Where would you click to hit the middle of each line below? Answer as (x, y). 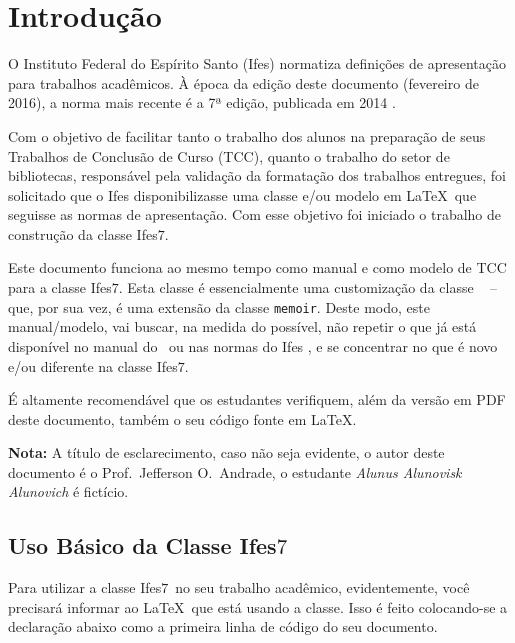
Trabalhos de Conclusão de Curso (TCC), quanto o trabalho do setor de (229, 155)
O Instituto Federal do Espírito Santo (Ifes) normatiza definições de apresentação (257, 63)
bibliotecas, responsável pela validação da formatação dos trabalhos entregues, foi (257, 175)
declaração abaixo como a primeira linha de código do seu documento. (223, 626)
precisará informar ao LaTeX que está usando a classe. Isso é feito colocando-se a (258, 606)
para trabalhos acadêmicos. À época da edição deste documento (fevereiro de (243, 82)
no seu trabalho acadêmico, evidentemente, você (322, 587)
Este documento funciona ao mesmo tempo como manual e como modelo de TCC (257, 267)
